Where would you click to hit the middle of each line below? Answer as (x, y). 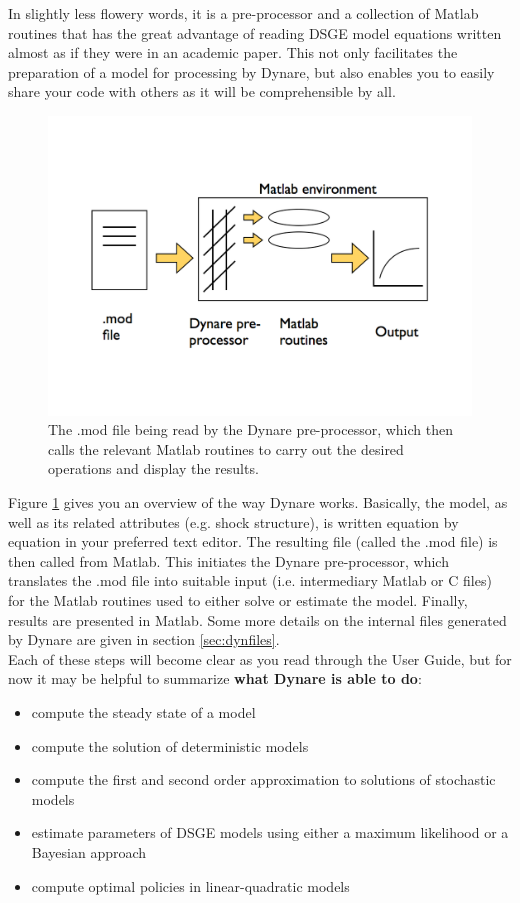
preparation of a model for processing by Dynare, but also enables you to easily (251, 71)
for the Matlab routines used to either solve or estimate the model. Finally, (238, 599)
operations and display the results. (153, 468)
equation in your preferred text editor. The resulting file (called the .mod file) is (253, 541)
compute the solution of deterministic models (170, 745)
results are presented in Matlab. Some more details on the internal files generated (257, 619)
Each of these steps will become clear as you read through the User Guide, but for (260, 658)
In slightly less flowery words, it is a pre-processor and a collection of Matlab (243, 13)
